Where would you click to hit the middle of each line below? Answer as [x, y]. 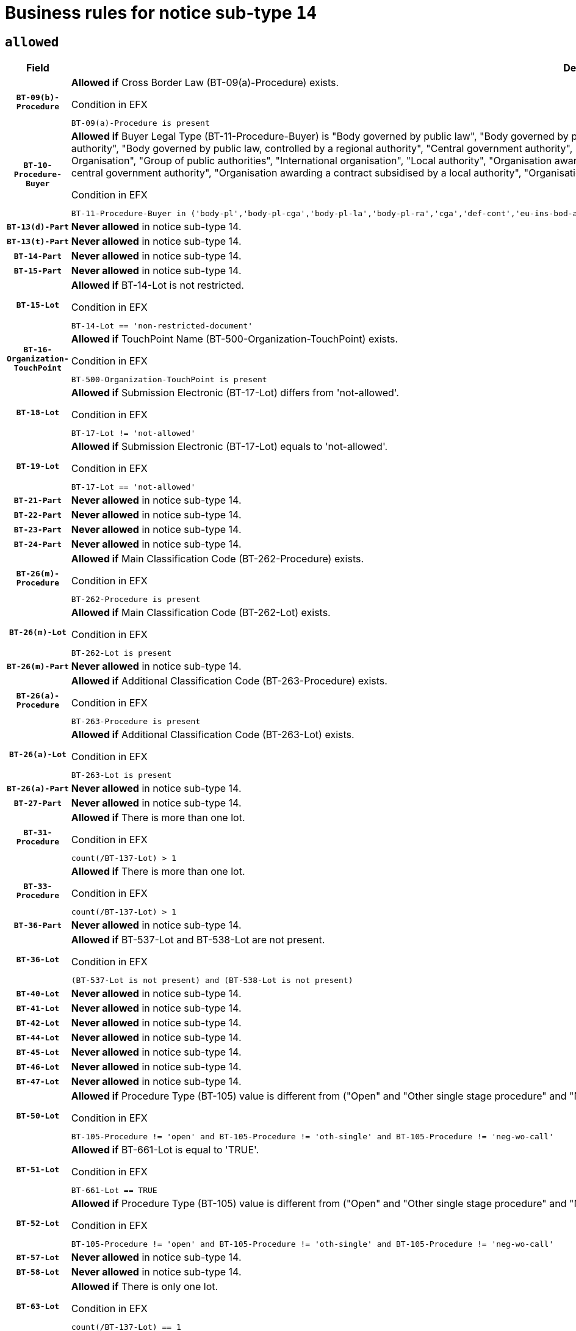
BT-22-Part [38, 515]
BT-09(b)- [38, 98]
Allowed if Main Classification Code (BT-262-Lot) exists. [201, 613]
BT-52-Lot [38, 1223]
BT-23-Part [38, 529]
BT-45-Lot [38, 1052]
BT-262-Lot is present [121, 653]
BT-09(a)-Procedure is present [140, 123]
